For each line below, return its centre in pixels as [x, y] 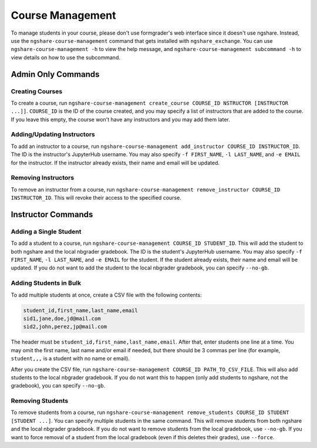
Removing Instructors [43, 178]
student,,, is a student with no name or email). [70, 359]
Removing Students [40, 401]
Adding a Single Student [46, 231]
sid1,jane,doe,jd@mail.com [62, 318]
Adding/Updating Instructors [53, 134]
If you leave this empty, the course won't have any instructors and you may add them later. [120, 119]
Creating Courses [37, 91]
